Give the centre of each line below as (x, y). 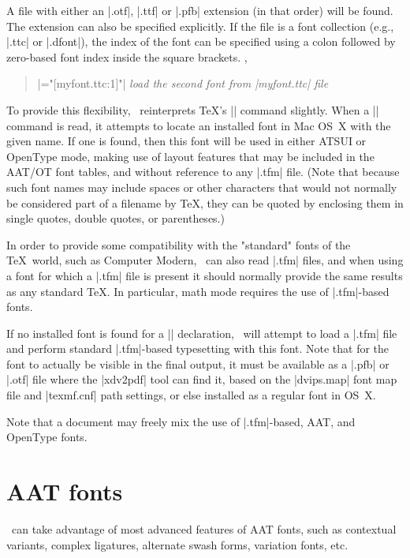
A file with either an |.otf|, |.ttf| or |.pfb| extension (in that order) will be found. (200, 10)
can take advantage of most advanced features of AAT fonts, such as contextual (204, 528)
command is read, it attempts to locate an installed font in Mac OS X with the (199, 125)
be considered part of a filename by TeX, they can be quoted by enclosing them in (205, 202)
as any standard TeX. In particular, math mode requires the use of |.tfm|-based (198, 291)
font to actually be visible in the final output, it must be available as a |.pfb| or (198, 363)
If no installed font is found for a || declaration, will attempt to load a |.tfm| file (202, 333)
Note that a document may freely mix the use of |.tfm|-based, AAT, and (181, 421)
